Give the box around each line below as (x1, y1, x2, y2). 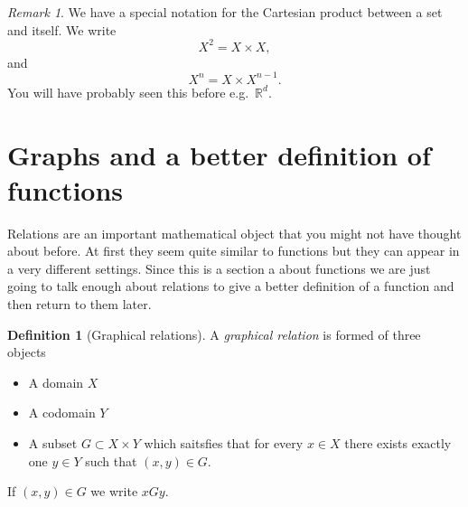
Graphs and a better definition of (7, 136, 431, 173)
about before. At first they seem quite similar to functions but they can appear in (7, 241, 460, 260)
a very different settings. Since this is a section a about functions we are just (7, 258, 431, 277)
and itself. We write (7, 20, 117, 39)
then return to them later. (7, 295, 152, 314)
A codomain (28, 403, 96, 422)
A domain (28, 372, 84, 391)
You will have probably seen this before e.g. (7, 82, 249, 101)
